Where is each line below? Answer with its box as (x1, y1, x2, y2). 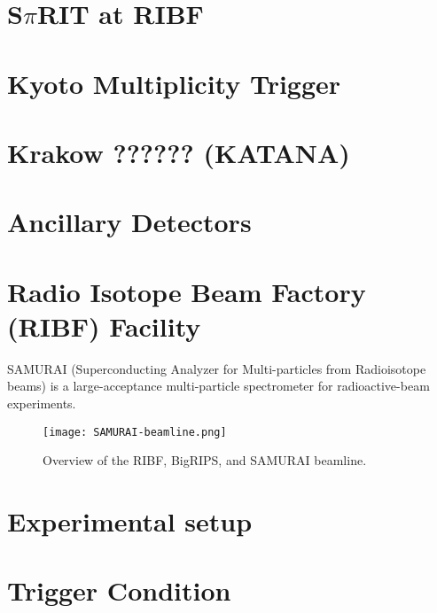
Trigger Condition (7, 572, 231, 609)
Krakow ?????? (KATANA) (7, 134, 350, 170)
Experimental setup (7, 503, 253, 539)
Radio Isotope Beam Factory (7, 273, 366, 309)
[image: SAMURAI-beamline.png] (43, 425, 227, 438)
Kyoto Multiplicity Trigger (7, 65, 341, 101)
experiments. (7, 394, 76, 412)
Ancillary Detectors (7, 204, 252, 240)
